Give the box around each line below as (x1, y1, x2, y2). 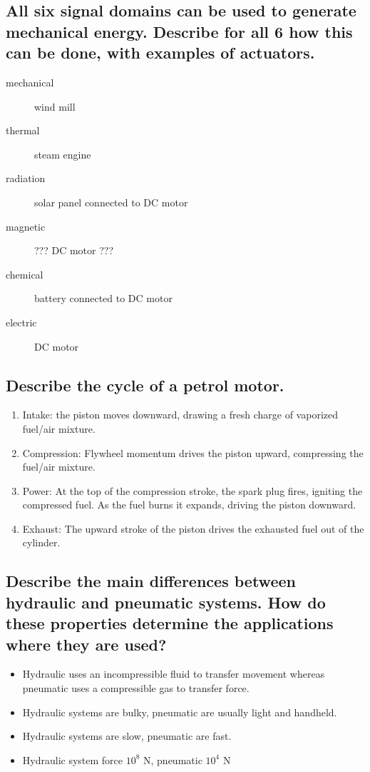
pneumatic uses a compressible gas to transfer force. (22, 681, 250, 696)
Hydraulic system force (22, 752, 123, 767)
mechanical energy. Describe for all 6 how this (6, 20, 353, 42)
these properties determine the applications (6, 612, 334, 634)
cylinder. (22, 535, 61, 550)
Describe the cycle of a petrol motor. (6, 374, 284, 396)
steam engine (34, 146, 91, 161)
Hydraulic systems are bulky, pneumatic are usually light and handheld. (22, 704, 337, 719)
